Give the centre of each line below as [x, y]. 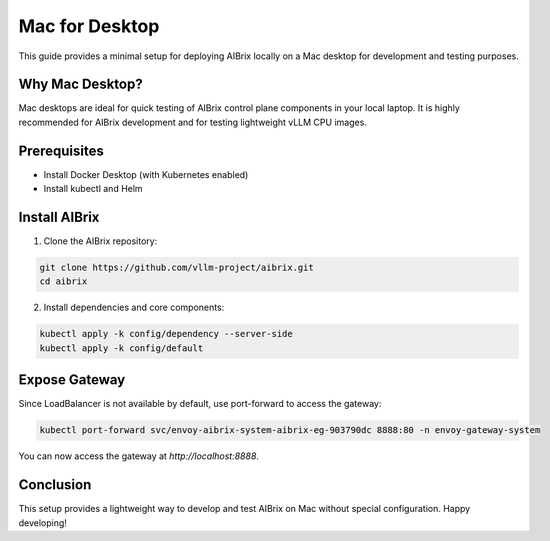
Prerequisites [61, 150]
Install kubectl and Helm [93, 189]
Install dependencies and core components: [134, 307]
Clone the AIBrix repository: [100, 241]
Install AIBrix [59, 216]
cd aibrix [63, 281]
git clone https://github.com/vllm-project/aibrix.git [176, 268]
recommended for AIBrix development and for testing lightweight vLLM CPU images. [192, 122]
